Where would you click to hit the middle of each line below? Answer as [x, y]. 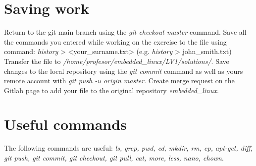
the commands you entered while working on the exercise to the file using [115, 41]
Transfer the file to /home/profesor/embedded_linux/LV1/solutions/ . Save [117, 61]
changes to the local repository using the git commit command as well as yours [124, 71]
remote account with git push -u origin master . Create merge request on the [119, 81]
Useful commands [65, 124]
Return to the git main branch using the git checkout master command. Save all [125, 32]
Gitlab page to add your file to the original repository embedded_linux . [111, 90]
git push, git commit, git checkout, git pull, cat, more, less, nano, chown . [114, 158]
